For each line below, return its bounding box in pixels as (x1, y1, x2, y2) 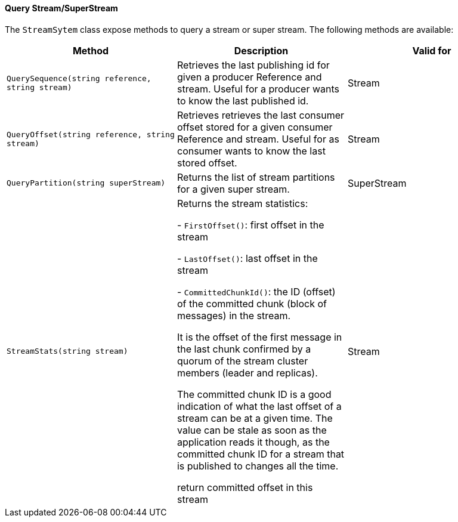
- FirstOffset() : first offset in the (177, 218, 324, 231)
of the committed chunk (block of (177, 297, 327, 310)
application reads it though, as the (177, 435, 330, 448)
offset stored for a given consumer (177, 121, 333, 133)
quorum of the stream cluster (177, 354, 308, 367)
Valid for (412, 44, 451, 57)
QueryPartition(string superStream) (7, 178, 166, 188)
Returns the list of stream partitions (177, 171, 335, 183)
